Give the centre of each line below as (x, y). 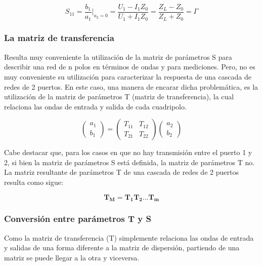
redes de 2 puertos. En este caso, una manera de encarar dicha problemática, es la (131, 86)
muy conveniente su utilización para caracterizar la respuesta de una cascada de (128, 76)
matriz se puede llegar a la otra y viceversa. (72, 257)
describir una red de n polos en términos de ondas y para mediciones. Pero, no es (130, 67)
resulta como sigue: (34, 182)
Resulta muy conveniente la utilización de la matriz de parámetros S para (118, 56)
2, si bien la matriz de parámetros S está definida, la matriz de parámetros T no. (129, 162)
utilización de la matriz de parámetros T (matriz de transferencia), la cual (119, 97)
